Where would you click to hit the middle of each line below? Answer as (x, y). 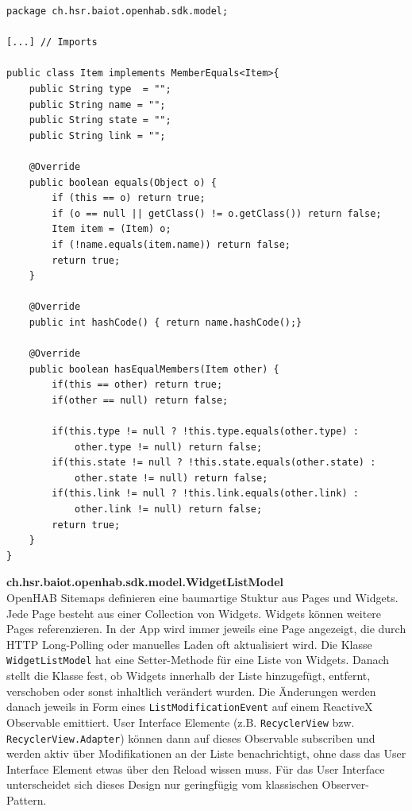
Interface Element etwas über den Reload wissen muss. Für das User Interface (196, 769)
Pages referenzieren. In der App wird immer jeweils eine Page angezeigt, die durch (206, 629)
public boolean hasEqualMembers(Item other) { (154, 369)
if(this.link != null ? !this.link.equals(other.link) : (205, 494)
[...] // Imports (52, 42)
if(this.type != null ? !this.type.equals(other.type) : (205, 432)
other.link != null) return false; (168, 509)
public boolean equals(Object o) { (123, 182)
